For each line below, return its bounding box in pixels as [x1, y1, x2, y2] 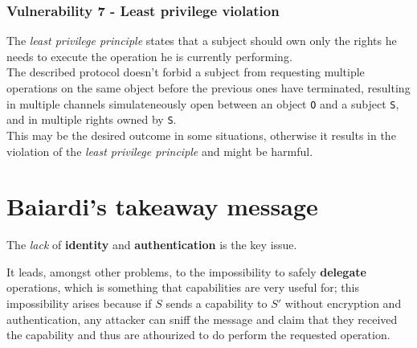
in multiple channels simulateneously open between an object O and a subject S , [6, 95, 399, 112]
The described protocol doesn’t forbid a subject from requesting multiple [6, 63, 365, 80]
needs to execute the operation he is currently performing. [6, 47, 292, 64]
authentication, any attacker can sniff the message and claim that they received [6, 310, 398, 327]
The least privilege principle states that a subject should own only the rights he [6, 32, 397, 49]
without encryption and [284, 295, 402, 311]
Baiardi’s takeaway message [6, 190, 318, 223]
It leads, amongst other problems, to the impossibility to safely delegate [6, 263, 366, 280]
